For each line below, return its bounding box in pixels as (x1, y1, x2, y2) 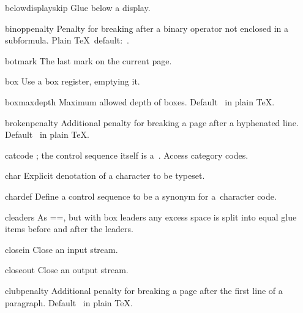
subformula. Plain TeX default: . (5, 34, 129, 47)
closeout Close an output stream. (5, 263, 129, 276)
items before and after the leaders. (5, 222, 133, 235)
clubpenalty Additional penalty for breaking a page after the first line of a (5, 284, 283, 296)
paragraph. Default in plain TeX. (5, 296, 133, 309)
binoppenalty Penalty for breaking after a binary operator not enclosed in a (5, 21, 288, 34)
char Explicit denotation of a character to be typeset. (5, 169, 205, 182)
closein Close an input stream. (5, 243, 118, 255)
